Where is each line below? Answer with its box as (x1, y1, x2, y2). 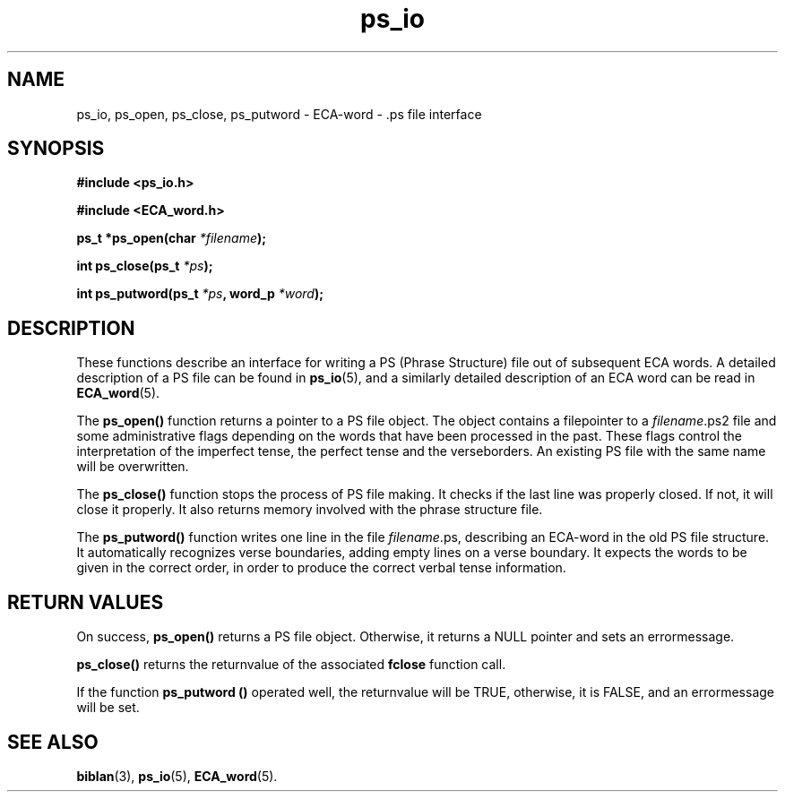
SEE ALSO (7, 730, 99, 753)
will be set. (76, 700, 140, 716)
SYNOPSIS (7, 137, 105, 160)
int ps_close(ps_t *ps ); (76, 258, 213, 274)
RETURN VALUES (7, 590, 164, 614)
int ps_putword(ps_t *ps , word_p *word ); (76, 286, 324, 302)
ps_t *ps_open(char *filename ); (76, 230, 267, 246)
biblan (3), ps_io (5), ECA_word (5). (76, 768, 278, 784)
